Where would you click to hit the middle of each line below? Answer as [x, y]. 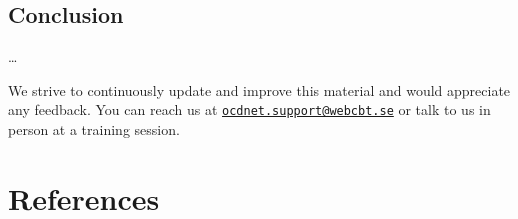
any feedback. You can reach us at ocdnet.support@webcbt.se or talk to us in [249, 109]
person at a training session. [94, 129]
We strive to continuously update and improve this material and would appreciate [259, 89]
